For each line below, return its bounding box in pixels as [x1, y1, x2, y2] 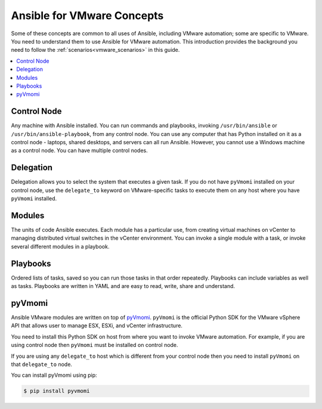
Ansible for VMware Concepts [11, 9, 164, 22]
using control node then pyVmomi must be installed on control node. [11, 342, 178, 349]
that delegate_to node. [11, 361, 73, 368]
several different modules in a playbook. [11, 243, 110, 250]
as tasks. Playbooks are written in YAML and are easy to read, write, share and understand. [11, 283, 236, 290]
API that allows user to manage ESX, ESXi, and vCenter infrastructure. [11, 322, 183, 329]
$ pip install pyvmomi [23, 388, 90, 395]
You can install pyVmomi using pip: [11, 371, 98, 379]
